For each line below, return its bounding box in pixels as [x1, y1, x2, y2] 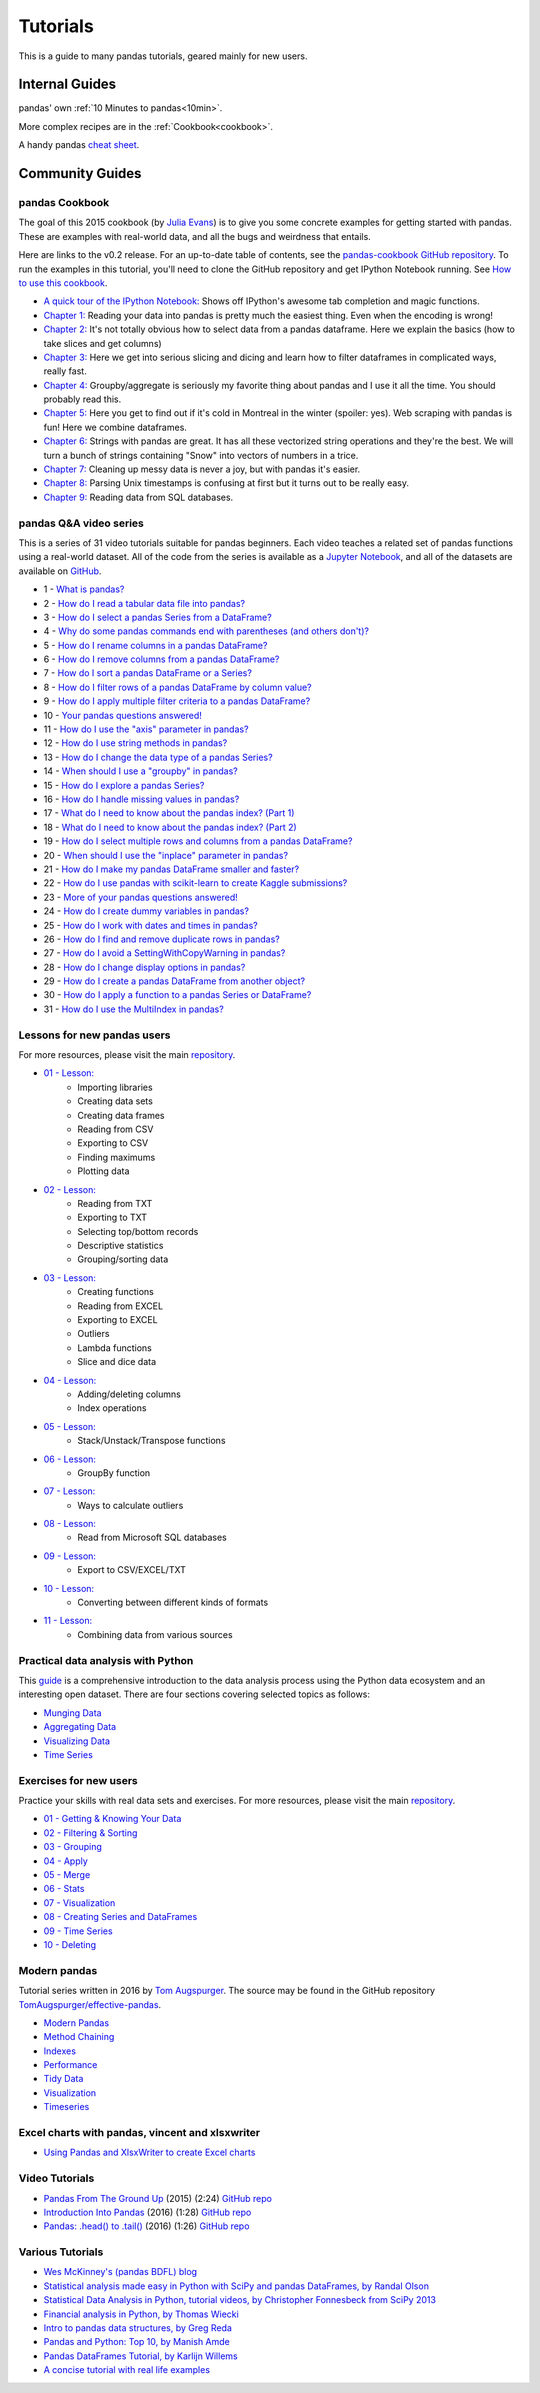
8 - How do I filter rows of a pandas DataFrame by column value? [43, 681, 312, 693]
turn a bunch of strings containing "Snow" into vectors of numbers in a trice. [43, 449, 359, 461]
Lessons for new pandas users [18, 1028, 171, 1042]
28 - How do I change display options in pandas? [43, 961, 246, 973]
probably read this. [43, 393, 122, 405]
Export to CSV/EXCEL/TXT [77, 1564, 187, 1576]
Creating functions [77, 1286, 154, 1298]
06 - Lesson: [43, 1453, 97, 1465]
